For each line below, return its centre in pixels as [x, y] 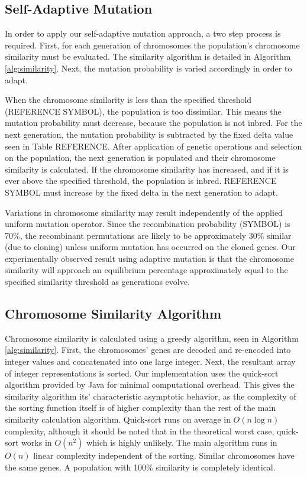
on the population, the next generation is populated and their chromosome [140, 158]
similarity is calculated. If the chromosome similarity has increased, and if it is [147, 169]
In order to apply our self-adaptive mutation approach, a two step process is [143, 33]
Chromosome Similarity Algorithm [113, 314]
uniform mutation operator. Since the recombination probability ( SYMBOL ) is [148, 224]
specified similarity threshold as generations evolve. [97, 282]
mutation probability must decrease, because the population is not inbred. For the [153, 123]
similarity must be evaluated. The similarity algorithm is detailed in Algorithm [148, 56]
